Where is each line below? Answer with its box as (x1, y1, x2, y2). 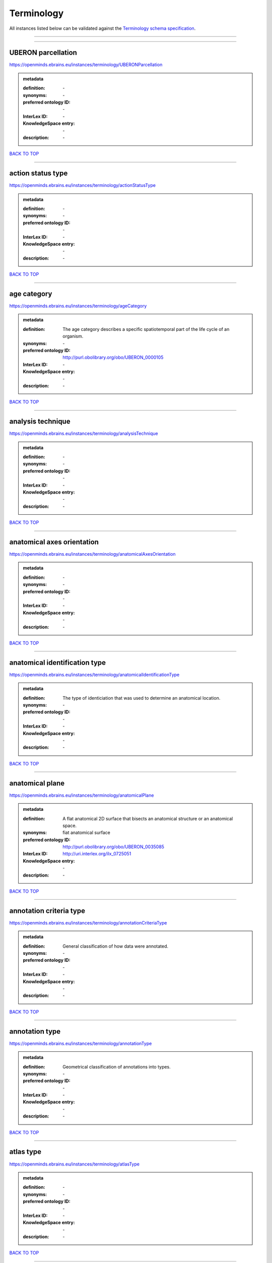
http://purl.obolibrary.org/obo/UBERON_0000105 (62, 354, 164, 361)
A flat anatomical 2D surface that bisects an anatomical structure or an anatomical (62, 815, 233, 821)
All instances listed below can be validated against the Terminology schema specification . (9, 25, 196, 31)
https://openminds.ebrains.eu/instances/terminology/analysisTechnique (9, 430, 158, 436)
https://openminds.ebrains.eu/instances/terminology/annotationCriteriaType (9, 919, 167, 926)
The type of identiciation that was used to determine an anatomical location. (62, 695, 221, 701)
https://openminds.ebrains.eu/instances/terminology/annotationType (9, 1040, 152, 1046)
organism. (62, 333, 84, 339)
